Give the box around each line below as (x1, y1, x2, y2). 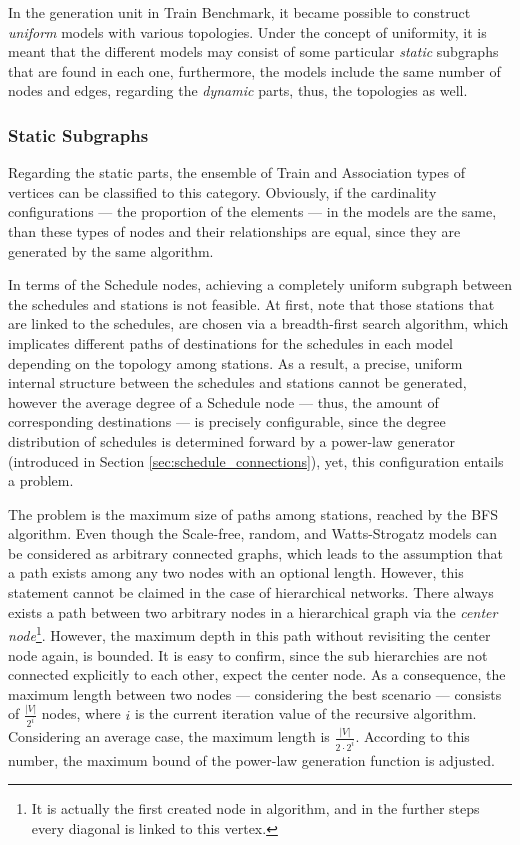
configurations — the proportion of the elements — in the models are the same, (8, 201, 497, 222)
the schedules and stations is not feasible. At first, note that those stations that (8, 293, 495, 314)
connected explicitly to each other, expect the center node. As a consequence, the (8, 664, 506, 685)
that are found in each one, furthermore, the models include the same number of (8, 60, 501, 81)
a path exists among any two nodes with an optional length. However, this (8, 562, 464, 583)
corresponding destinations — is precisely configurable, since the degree (8, 411, 446, 432)
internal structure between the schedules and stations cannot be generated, (8, 372, 467, 393)
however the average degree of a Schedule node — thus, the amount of (8, 391, 439, 412)
